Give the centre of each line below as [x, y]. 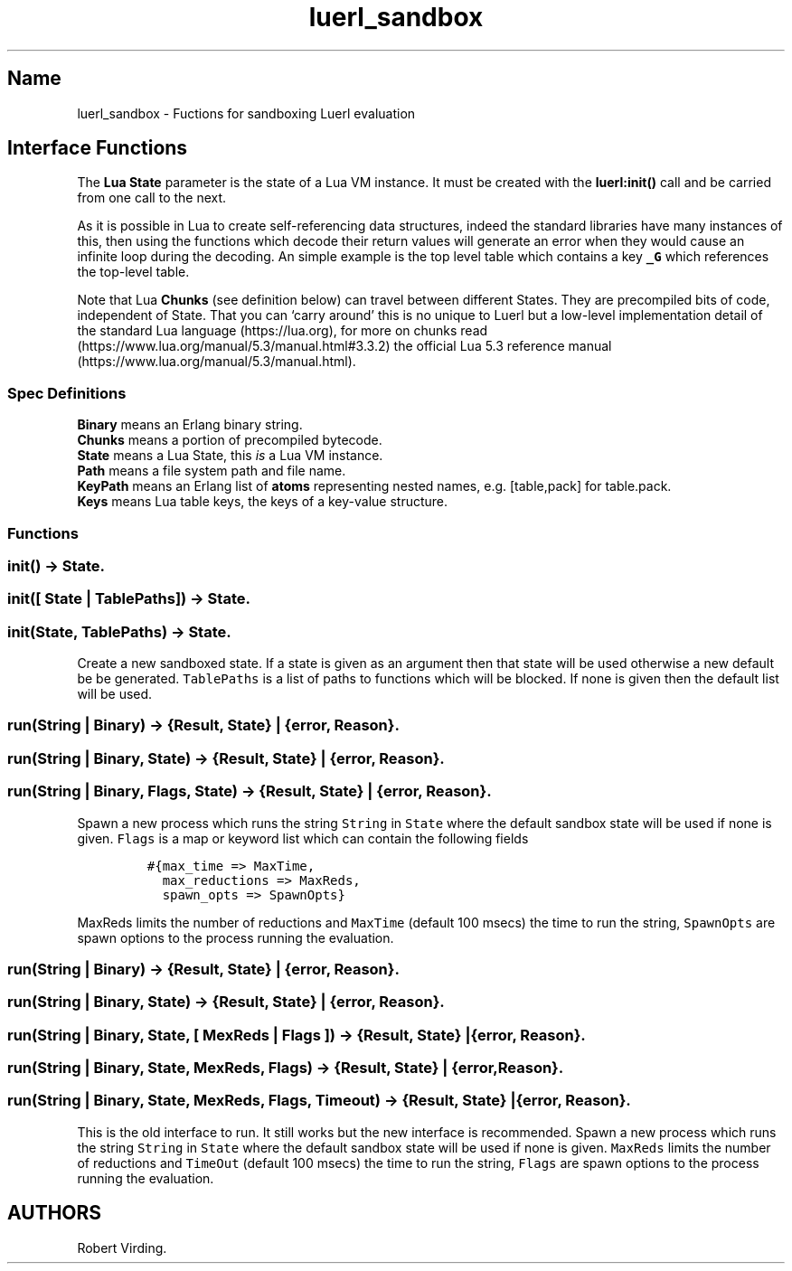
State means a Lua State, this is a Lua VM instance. [230, 456]
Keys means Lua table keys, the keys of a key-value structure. [263, 502]
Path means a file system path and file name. [212, 471]
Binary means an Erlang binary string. [190, 425]
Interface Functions [98, 148]
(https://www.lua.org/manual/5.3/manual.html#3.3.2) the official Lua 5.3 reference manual [344, 346]
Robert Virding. [122, 1247]
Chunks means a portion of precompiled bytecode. [230, 440]
